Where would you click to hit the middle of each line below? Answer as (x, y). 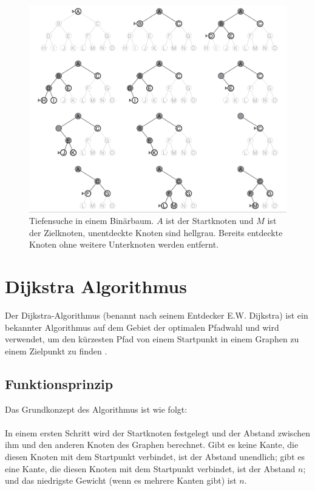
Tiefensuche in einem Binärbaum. (92, 221)
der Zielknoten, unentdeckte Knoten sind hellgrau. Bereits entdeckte (156, 232)
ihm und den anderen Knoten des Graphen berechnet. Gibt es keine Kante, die (152, 445)
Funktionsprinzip (59, 383)
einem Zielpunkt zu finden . (56, 350)
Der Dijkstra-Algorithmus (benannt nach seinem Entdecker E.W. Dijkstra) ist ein (157, 315)
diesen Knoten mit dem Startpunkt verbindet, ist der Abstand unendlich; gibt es (155, 456)
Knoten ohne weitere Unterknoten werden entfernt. (124, 244)
